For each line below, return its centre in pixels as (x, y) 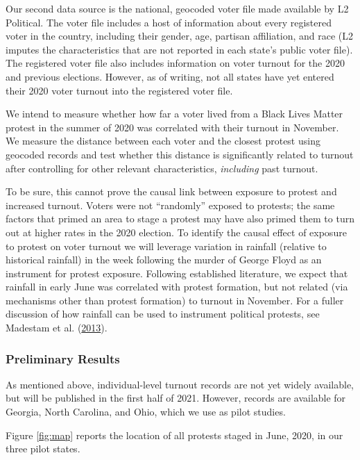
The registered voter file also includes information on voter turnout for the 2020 (175, 63)
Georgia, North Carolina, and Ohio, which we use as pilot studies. (146, 412)
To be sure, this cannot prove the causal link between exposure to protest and (171, 191)
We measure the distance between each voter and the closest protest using (163, 141)
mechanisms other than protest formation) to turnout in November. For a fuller (175, 300)
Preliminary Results (63, 358)
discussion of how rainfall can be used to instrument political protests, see (163, 314)
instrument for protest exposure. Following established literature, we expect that (177, 273)
